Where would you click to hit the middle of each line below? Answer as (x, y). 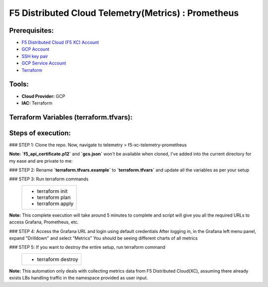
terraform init (52, 191)
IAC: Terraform (37, 103)
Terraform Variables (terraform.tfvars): (71, 117)
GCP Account (35, 49)
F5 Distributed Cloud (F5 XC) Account (60, 43)
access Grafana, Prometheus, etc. (44, 222)
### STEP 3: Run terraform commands (49, 179)
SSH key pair (35, 56)
